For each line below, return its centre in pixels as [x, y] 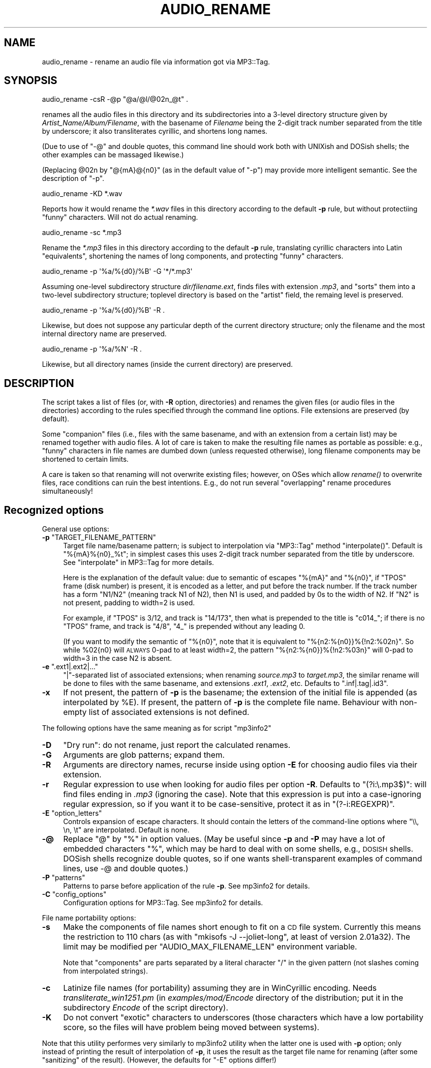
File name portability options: [89, 918]
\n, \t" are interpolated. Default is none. [126, 830]
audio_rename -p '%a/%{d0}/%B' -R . [103, 310]
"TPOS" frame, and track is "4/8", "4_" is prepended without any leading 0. [184, 626]
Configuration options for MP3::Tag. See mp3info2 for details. [163, 903]
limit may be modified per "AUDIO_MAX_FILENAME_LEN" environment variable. [210, 947]
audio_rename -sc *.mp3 [82, 233]
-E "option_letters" [72, 813]
